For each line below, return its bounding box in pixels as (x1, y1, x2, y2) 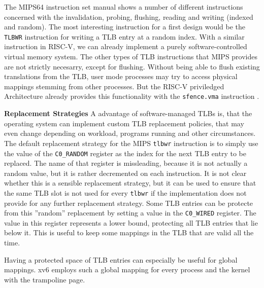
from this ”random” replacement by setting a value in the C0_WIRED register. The (4, 207, 256, 218)
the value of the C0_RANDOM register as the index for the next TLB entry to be (4, 148, 246, 158)
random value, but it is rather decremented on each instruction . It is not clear (4, 167, 247, 178)
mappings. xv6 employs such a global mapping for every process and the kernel (4, 264, 250, 275)
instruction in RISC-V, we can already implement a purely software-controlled (4, 41, 247, 52)
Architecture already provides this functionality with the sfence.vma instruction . (4, 91, 259, 101)
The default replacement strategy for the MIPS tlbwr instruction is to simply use (4, 137, 258, 148)
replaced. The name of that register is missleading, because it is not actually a (4, 158, 248, 168)
